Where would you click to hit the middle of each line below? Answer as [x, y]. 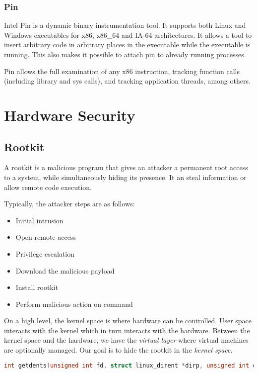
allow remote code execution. [48, 187]
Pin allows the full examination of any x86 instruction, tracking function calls [122, 71]
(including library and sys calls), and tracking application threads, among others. [127, 81]
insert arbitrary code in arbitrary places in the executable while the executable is [127, 45]
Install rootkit [37, 287]
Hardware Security [70, 115]
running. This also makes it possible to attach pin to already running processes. [125, 54]
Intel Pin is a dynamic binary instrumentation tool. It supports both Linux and [125, 25]
